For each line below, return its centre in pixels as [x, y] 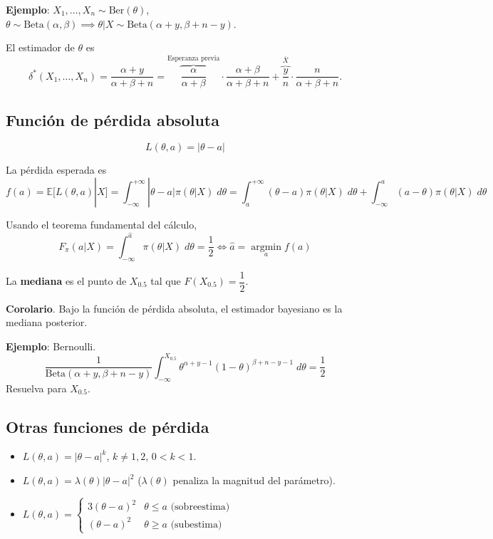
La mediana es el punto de [66, 281]
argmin [266, 247]
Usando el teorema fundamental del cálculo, [102, 225]
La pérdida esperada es [56, 170]
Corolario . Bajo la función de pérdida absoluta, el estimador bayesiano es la [174, 308]
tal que [166, 281]
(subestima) [196, 524]
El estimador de [40, 47]
